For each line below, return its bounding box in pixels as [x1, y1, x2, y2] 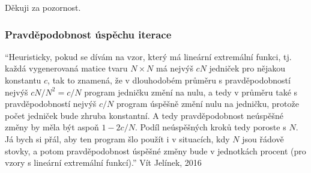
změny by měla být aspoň [5, 121, 99, 133]
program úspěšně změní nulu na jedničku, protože [116, 97, 299, 110]
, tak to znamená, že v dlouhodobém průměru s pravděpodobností [47, 74, 291, 86]
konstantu [5, 74, 41, 86]
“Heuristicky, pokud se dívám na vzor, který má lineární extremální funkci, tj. [5, 50, 292, 62]
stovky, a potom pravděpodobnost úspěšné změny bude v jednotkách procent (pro [5, 144, 306, 157]
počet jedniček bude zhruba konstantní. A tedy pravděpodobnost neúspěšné [5, 109, 284, 121]
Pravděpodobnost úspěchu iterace [5, 26, 172, 41]
